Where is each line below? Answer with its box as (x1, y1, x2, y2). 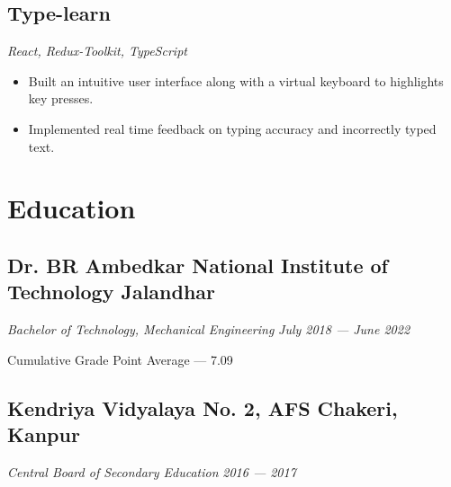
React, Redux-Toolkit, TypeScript (7, 41, 187, 60)
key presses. (28, 89, 94, 108)
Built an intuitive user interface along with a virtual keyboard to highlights (28, 71, 444, 90)
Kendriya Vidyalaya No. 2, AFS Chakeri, (7, 394, 398, 421)
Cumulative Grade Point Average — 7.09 (7, 350, 233, 368)
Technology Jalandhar (7, 278, 216, 305)
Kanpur (7, 421, 80, 448)
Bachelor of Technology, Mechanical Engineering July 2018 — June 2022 (7, 320, 410, 339)
